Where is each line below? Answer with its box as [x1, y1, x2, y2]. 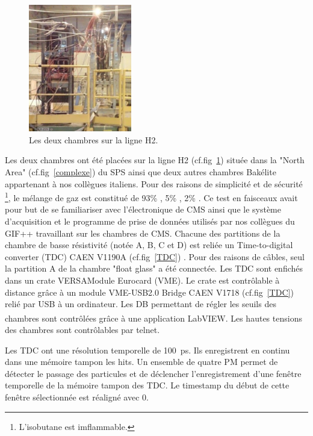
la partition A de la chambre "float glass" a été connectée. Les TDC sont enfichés [5, 262, 303, 275]
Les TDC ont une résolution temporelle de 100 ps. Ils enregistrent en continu [5, 343, 290, 356]
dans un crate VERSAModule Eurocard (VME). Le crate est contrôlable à [5, 274, 280, 286]
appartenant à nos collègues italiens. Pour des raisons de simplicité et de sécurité [5, 177, 303, 190]
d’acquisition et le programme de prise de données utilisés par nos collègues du [5, 215, 295, 228]
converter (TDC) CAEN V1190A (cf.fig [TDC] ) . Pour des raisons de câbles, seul [5, 250, 305, 263]
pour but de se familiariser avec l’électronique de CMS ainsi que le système [5, 203, 282, 216]
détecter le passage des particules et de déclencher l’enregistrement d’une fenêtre [5, 367, 302, 379]
